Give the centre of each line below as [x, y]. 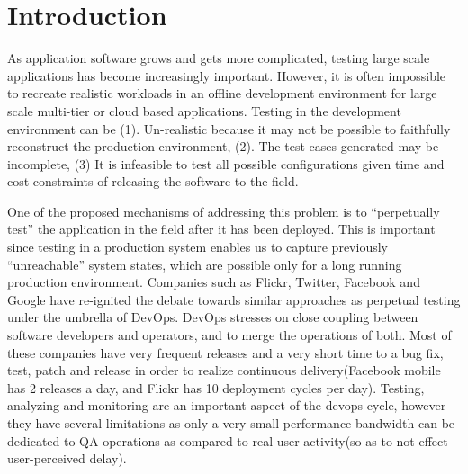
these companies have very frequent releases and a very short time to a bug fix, [225, 352]
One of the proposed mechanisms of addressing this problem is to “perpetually [224, 211]
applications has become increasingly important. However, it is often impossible [227, 75]
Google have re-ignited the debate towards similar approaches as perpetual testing [234, 299]
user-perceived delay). [67, 458]
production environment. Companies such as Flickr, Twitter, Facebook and [214, 282]
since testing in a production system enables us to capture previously [198, 247]
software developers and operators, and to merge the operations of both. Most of [229, 335]
